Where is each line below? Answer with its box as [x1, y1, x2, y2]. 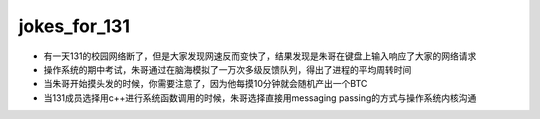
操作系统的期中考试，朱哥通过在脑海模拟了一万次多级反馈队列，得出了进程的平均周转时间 [43, 63, 412, 75]
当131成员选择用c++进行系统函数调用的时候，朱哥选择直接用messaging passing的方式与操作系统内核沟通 [43, 91, 477, 104]
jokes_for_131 [18, 15, 130, 37]
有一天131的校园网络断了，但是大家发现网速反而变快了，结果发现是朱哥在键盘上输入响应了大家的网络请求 [43, 50, 477, 62]
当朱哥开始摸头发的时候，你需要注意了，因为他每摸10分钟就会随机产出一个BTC [43, 78, 368, 90]
